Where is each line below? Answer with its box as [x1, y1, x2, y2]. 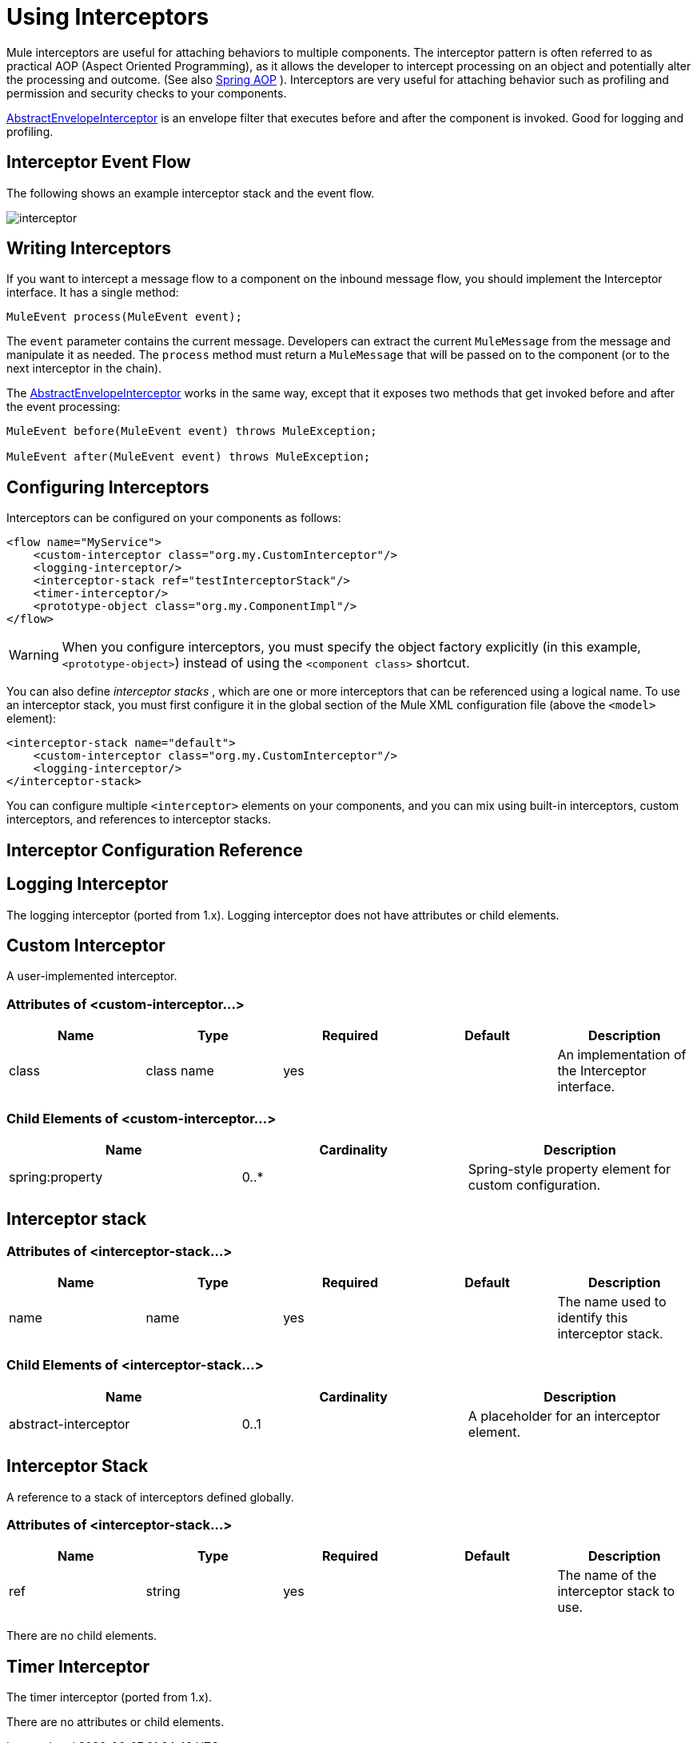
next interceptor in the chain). [6, 361, 162, 376]
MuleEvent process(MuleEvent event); [6, 310, 243, 324]
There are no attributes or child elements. [6, 1715, 225, 1729]
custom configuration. [468, 1176, 601, 1193]
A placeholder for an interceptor [468, 1407, 661, 1424]
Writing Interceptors [6, 238, 171, 259]
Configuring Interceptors [6, 477, 209, 497]
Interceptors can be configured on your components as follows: [6, 511, 341, 525]
